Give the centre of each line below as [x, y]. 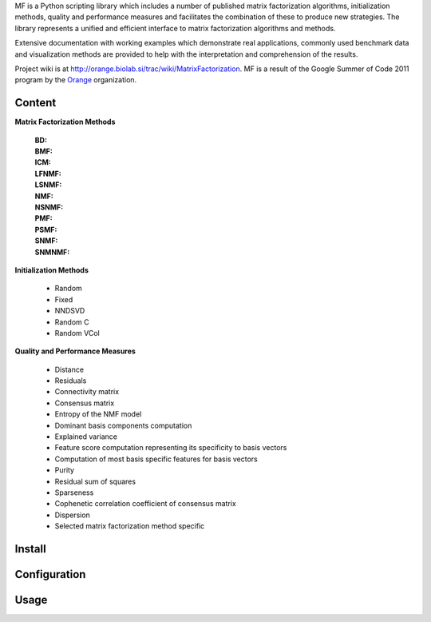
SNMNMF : [52, 252]
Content [36, 103]
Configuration [50, 574]
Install [31, 549]
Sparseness [74, 492]
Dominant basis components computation [123, 425]
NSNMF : [49, 207]
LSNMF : [48, 185]
